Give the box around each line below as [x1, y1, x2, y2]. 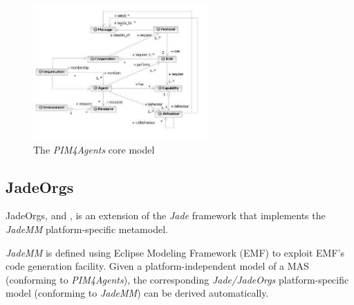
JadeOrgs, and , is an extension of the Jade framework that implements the [6, 208, 326, 223]
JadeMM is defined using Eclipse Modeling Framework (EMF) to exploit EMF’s [6, 245, 344, 259]
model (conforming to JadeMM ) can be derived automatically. [6, 286, 269, 300]
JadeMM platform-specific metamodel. [6, 222, 168, 237]
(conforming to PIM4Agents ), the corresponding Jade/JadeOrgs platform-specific [6, 272, 349, 286]
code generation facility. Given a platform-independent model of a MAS [6, 259, 309, 273]
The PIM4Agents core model [33, 142, 155, 156]
